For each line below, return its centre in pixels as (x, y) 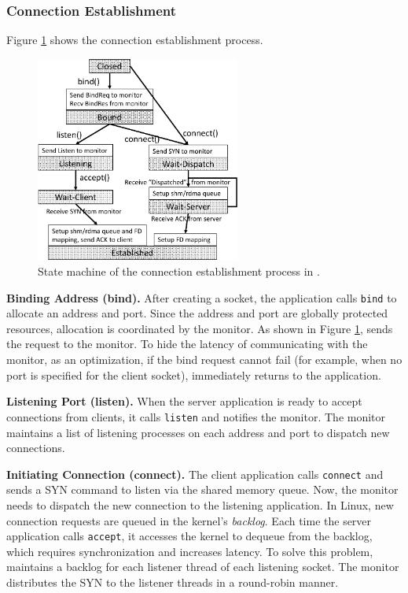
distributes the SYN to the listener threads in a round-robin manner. (173, 582)
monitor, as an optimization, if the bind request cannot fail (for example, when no (204, 360)
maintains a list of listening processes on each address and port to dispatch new (198, 432)
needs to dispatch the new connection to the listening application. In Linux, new (200, 504)
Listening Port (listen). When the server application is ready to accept (184, 401)
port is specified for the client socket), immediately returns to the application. (194, 374)
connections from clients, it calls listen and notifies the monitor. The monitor (196, 416)
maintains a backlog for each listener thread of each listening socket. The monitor (203, 567)
